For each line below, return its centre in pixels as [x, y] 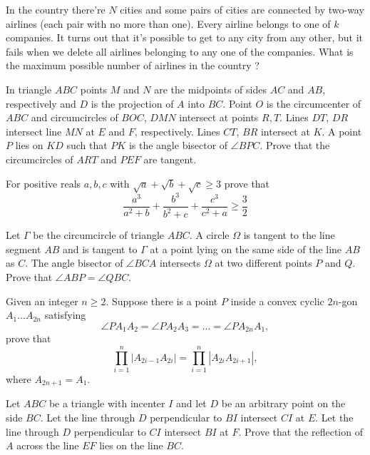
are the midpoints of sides [210, 89]
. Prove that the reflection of [300, 431]
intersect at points [219, 117]
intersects [180, 263]
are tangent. [170, 159]
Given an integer [42, 301]
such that [87, 145]
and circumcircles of [74, 117]
